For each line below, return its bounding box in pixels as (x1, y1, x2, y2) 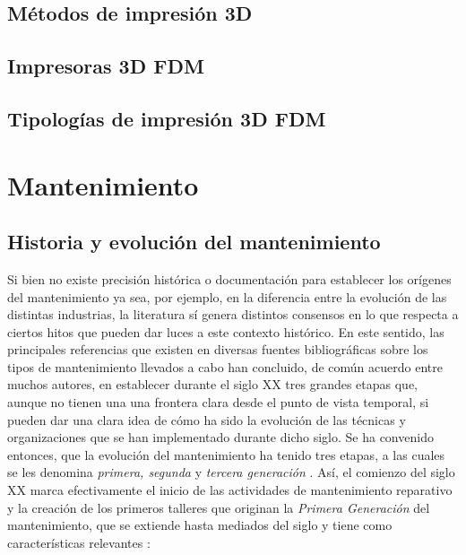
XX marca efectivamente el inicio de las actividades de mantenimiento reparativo (7, 481, 453, 499)
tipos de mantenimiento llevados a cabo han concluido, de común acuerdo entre (7, 357, 443, 376)
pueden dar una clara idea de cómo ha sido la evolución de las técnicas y (7, 410, 406, 429)
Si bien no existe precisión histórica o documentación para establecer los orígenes (7, 269, 452, 288)
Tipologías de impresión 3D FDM (7, 104, 326, 132)
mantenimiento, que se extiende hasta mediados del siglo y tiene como (7, 516, 393, 534)
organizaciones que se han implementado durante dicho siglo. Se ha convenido (7, 428, 434, 447)
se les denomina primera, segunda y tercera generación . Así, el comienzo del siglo (7, 463, 455, 481)
